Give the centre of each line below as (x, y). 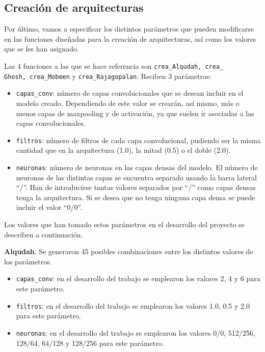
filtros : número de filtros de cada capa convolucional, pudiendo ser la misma (138, 140)
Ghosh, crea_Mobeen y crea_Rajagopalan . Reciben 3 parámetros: (108, 76)
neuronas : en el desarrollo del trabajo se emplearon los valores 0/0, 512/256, (136, 332)
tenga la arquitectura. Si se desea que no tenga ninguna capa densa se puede (136, 197)
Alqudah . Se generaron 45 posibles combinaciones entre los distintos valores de (129, 251)
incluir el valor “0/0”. (49, 207)
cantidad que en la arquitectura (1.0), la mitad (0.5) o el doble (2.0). (123, 150)
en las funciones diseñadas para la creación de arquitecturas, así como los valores (130, 38)
